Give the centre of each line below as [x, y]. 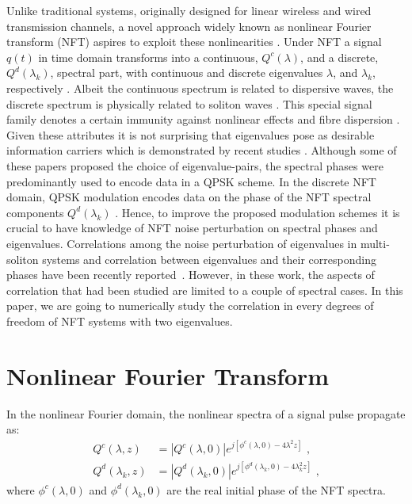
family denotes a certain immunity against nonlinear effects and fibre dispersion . [203, 119]
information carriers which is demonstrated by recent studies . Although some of [202, 150]
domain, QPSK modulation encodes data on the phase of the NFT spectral [189, 197]
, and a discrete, [340, 57]
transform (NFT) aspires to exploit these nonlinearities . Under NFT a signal [194, 42]
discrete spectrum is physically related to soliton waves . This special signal [189, 103]
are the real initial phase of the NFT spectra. [276, 489]
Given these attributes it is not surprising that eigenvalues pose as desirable [191, 134]
